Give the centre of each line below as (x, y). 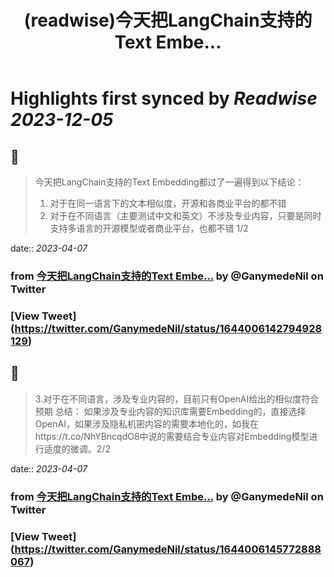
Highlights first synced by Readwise (164, 98)
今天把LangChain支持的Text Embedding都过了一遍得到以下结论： (169, 182)
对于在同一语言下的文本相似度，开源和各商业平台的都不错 (168, 203)
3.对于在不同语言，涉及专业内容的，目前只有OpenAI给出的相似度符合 (177, 398)
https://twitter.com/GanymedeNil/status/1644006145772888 (168, 549)
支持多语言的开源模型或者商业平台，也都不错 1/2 (149, 228)
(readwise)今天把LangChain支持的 (168, 20)
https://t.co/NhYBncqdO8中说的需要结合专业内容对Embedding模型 (172, 436)
